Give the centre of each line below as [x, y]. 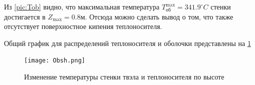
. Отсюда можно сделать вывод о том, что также [159, 16]
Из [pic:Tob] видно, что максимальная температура [82, 6]
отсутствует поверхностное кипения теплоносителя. [83, 26]
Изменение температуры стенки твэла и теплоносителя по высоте [124, 77]
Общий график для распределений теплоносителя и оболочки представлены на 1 [127, 43]
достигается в [25, 16]
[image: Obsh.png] [55, 61]
